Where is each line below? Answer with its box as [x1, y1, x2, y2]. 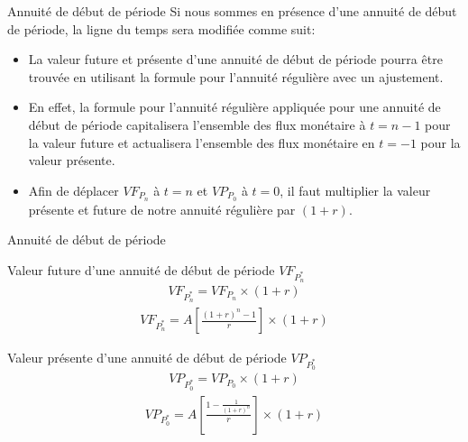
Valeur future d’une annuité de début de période [7, 260, 275, 279]
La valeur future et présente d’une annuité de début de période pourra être [28, 50, 443, 69]
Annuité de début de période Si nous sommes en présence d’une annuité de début [7, 2, 457, 20]
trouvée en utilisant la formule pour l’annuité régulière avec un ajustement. [28, 67, 444, 86]
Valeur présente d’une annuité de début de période [7, 348, 287, 367]
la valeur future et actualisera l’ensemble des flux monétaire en [28, 133, 375, 152]
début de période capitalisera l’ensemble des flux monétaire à [28, 115, 366, 134]
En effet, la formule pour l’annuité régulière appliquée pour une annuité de [28, 97, 441, 116]
